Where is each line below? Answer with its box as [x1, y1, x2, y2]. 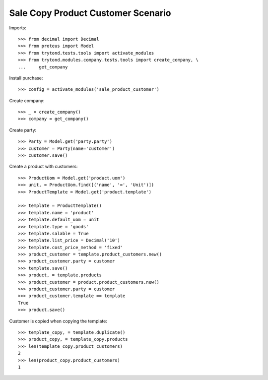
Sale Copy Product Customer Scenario [9, 7, 171, 18]
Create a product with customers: [9, 164, 78, 170]
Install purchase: [9, 75, 43, 81]
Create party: [9, 127, 37, 133]
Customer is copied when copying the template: [9, 318, 108, 324]
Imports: [9, 25, 27, 31]
